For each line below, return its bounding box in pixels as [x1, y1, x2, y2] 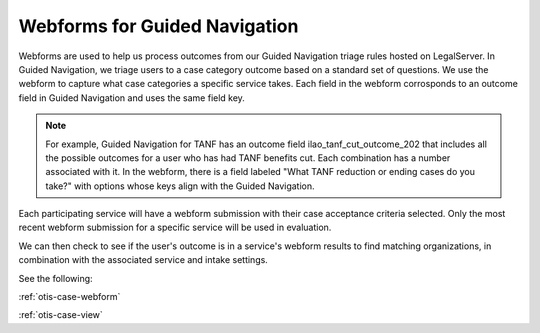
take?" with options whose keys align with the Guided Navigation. [45, 180, 315, 192]
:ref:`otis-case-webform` [18, 291, 121, 303]
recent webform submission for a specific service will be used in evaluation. [18, 221, 332, 234]
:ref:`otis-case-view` [18, 309, 104, 321]
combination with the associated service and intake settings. [18, 254, 269, 266]
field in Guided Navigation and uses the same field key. [18, 91, 245, 104]
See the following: [18, 272, 94, 284]
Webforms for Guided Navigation [18, 15, 299, 37]
